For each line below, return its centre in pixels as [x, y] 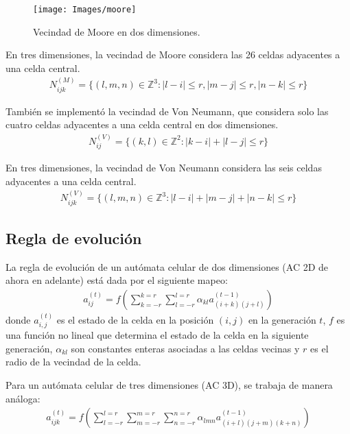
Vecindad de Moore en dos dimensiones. [117, 31]
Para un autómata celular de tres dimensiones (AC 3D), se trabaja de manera [169, 385]
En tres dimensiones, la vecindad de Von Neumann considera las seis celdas [164, 168]
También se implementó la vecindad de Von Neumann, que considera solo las [167, 111]
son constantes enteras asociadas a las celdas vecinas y [185, 348]
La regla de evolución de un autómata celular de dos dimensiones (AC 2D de [167, 266]
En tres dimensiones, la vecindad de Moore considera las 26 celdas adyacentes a [173, 55]
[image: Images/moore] [85, 10]
